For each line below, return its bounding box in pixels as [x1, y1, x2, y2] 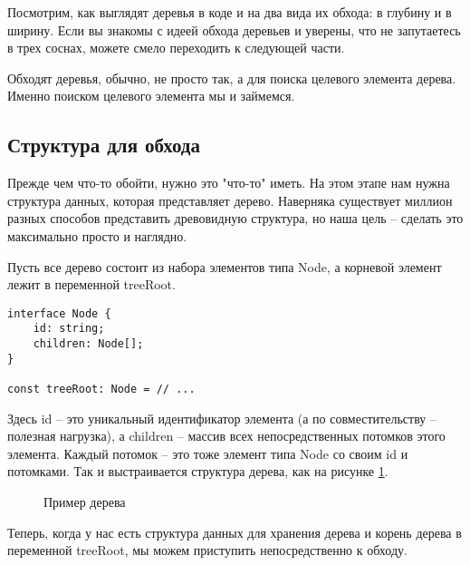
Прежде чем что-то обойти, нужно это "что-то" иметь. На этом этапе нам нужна [7, 173, 450, 192]
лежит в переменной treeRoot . [7, 275, 176, 294]
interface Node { [7, 307, 111, 320]
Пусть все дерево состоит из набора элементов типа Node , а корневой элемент [7, 257, 442, 276]
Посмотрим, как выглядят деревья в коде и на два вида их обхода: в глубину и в [7, 3, 452, 21]
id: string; [33, 322, 105, 336]
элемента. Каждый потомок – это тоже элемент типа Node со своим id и [7, 443, 408, 463]
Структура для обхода [7, 131, 200, 159]
